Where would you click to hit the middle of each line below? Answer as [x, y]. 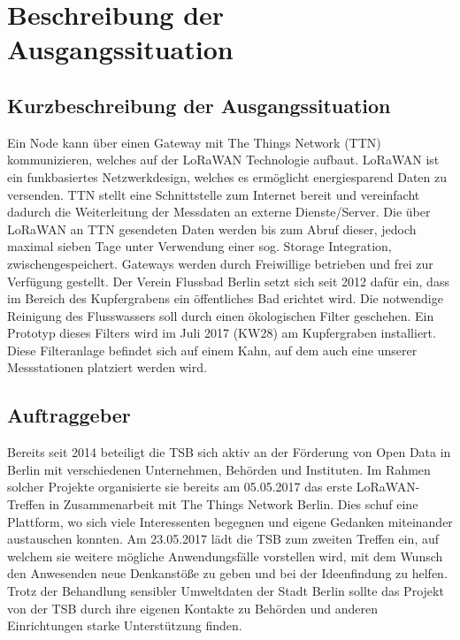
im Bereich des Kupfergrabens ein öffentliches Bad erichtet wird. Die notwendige [225, 298]
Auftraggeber [69, 415]
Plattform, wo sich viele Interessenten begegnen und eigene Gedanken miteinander [230, 521]
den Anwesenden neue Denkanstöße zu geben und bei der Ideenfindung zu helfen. [227, 573]
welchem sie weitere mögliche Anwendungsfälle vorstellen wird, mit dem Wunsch [225, 556]
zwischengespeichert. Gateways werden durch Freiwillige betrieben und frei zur [220, 263]
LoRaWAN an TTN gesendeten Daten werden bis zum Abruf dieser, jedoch [212, 229]
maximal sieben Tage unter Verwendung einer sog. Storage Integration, [199, 246]
